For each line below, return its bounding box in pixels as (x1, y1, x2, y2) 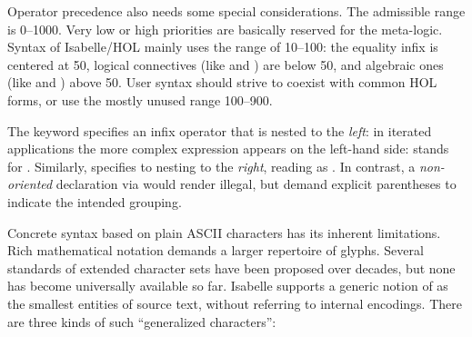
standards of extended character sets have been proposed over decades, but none (7, 258, 456, 277)
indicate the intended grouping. (7, 192, 182, 211)
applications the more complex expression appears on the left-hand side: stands (7, 139, 449, 158)
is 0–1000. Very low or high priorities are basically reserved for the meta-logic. (7, 19, 443, 38)
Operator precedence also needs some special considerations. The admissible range (7, 2, 466, 20)
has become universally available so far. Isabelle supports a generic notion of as (7, 276, 448, 295)
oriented (7, 174, 53, 193)
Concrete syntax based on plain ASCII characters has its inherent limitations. (7, 223, 441, 242)
